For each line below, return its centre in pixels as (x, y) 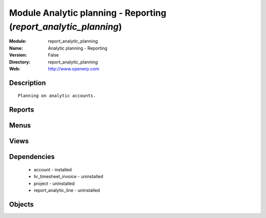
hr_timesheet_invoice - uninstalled (68, 177)
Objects (21, 204)
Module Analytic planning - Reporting (88, 13)
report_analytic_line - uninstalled (67, 190)
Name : (16, 48)
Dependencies (32, 157)
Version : (18, 55)
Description (28, 83)
